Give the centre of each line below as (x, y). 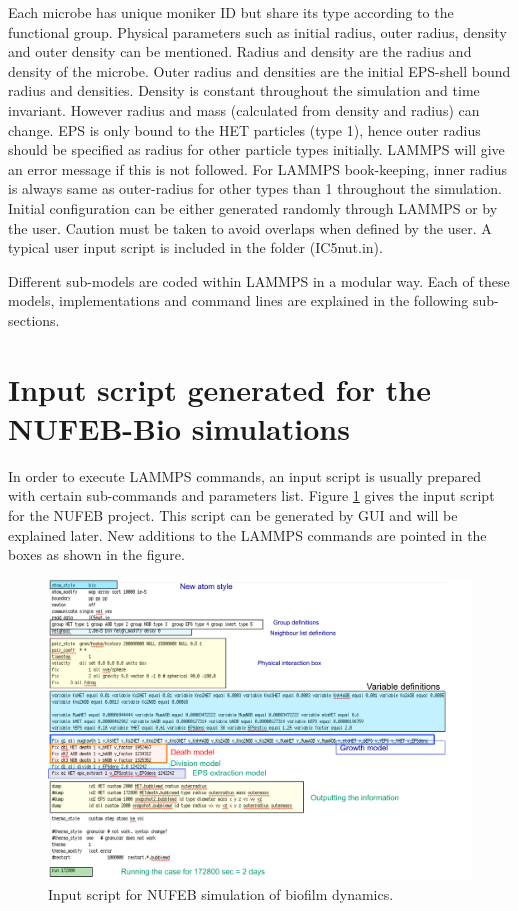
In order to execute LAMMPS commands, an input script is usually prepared (245, 475)
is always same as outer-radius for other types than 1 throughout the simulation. (255, 188)
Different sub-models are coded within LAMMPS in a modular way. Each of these (259, 280)
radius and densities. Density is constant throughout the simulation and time (244, 90)
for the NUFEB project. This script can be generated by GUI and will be (233, 515)
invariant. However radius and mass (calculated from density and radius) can (244, 109)
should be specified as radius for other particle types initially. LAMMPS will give (256, 149)
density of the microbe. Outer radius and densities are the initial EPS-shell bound (259, 70)
